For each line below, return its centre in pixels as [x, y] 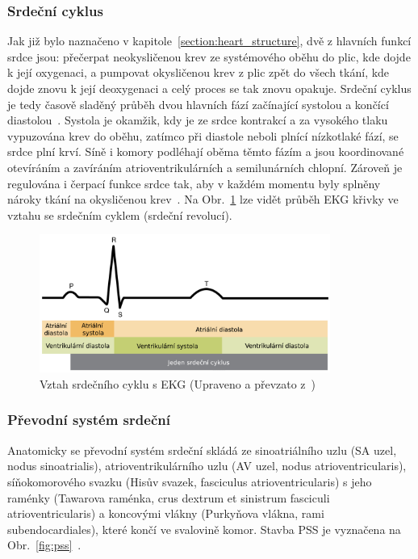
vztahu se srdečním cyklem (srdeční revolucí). [120, 214]
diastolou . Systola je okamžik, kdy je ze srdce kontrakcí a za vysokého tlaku [198, 120]
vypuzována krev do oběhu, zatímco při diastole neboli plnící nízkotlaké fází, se [203, 135]
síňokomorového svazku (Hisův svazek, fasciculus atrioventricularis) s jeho [190, 481]
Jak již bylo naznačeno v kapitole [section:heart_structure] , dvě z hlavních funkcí [209, 41]
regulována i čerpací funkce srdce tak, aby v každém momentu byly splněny [194, 183]
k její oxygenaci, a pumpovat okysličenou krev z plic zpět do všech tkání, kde [199, 72]
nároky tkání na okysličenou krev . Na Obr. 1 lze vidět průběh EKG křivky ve [203, 199]
